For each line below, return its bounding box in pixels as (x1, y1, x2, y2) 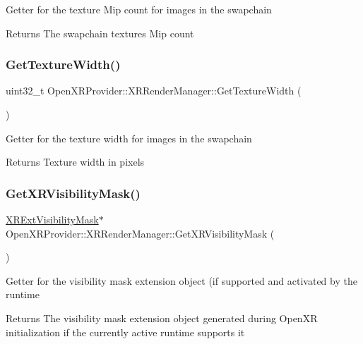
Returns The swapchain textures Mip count (6, 25, 194, 40)
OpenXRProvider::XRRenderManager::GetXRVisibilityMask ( (6, 226, 275, 240)
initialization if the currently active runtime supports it (6, 324, 245, 339)
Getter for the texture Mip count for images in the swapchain (6, 2, 272, 16)
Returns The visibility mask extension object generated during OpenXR (6, 310, 318, 325)
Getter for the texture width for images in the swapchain (6, 130, 252, 145)
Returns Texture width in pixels (6, 154, 145, 169)
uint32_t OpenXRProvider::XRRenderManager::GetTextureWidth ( (6, 83, 302, 98)
